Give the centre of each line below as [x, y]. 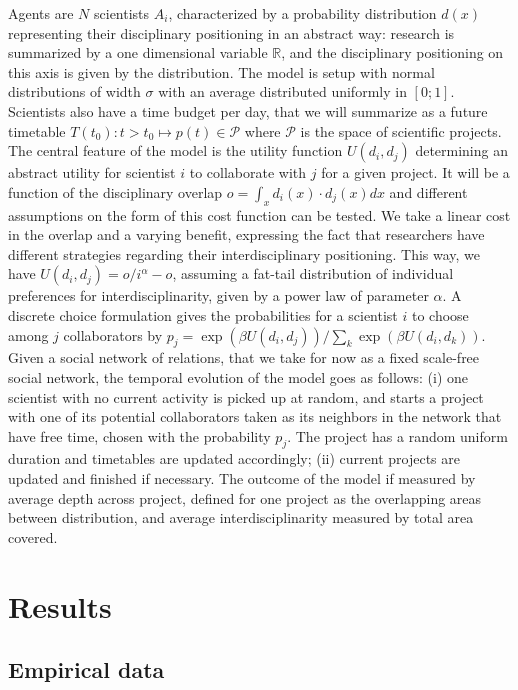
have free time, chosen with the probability [139, 435]
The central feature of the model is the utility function [175, 150]
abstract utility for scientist [92, 172]
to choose [440, 314]
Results [60, 605]
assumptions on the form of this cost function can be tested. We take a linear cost [259, 214]
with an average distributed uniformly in [282, 91]
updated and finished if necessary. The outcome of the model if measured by [242, 478]
